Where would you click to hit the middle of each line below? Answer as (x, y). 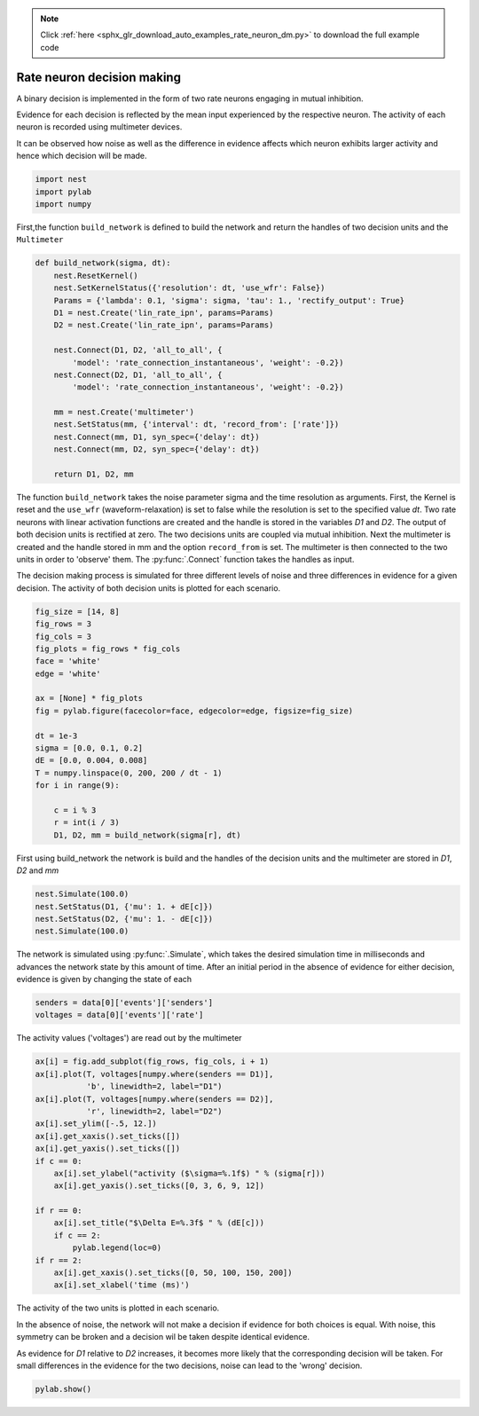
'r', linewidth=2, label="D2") (154, 1111)
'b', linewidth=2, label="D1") (154, 1086)
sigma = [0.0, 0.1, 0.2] (89, 748)
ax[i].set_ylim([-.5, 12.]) (96, 1124)
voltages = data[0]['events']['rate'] (119, 1015)
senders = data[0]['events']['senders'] (124, 1003)
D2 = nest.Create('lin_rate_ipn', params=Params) (164, 325)
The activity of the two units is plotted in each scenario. (118, 1308)
